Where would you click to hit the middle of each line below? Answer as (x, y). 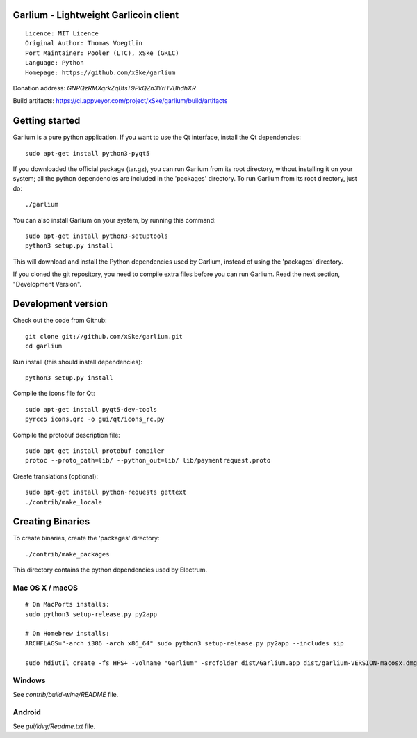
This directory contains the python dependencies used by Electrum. (110, 570)
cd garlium (44, 346)
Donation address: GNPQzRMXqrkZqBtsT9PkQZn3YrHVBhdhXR (104, 88)
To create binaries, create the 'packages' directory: (86, 538)
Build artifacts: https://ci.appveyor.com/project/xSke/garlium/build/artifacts (120, 101)
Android (27, 712)
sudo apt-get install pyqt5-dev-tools (91, 409)
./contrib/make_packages (67, 554)
